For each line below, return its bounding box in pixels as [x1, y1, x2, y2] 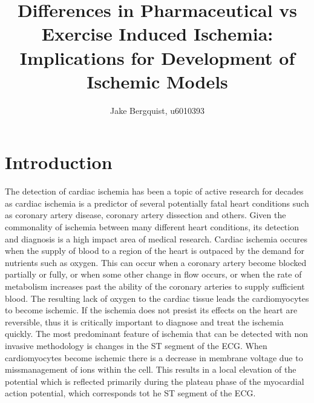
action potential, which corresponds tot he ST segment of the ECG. [5, 387, 256, 399]
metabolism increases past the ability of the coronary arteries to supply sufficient [5, 279, 305, 292]
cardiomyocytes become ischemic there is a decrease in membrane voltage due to [5, 351, 303, 364]
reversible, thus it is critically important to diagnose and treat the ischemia [5, 315, 284, 328]
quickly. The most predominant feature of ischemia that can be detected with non [5, 327, 309, 340]
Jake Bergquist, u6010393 [110, 104, 205, 116]
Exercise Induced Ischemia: [41, 21, 273, 46]
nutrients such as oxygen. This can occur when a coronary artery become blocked [5, 256, 307, 268]
